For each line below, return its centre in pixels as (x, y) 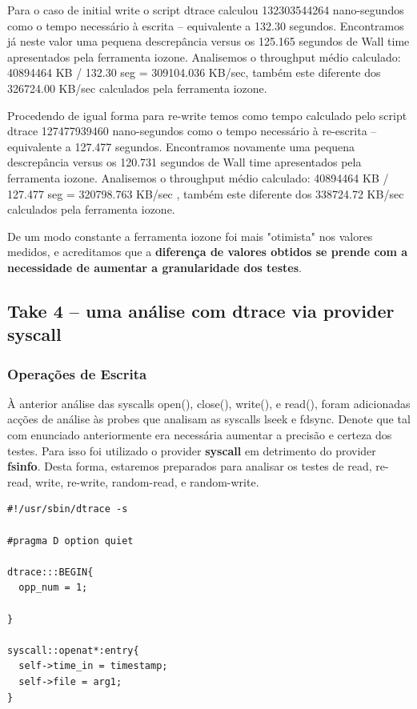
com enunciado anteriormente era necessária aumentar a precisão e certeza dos (200, 435)
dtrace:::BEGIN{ (50, 572)
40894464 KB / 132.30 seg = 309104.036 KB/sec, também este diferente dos (194, 72)
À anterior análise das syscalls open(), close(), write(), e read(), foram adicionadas (209, 403)
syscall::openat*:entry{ (73, 650)
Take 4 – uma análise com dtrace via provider (201, 310)
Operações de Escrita (77, 373)
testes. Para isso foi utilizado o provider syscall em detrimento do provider (192, 450)
